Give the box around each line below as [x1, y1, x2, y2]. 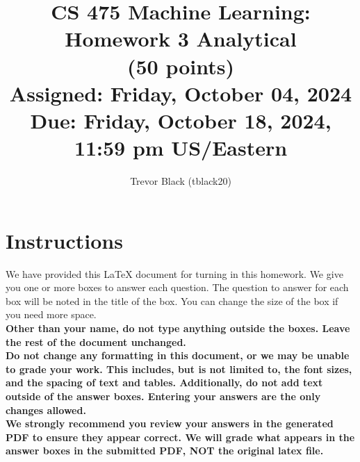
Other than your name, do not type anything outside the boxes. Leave [6, 320, 350, 335]
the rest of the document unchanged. [6, 334, 186, 349]
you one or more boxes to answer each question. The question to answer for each [6, 280, 349, 295]
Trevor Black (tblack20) [130, 174, 231, 188]
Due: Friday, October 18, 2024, [30, 106, 332, 134]
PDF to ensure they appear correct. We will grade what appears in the [6, 429, 355, 444]
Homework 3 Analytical [65, 24, 297, 53]
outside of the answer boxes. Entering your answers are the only [6, 388, 321, 403]
